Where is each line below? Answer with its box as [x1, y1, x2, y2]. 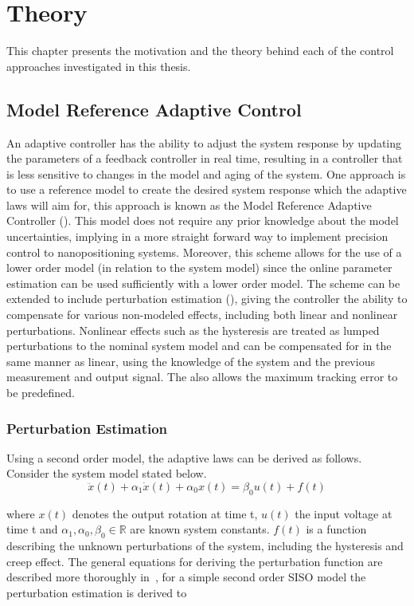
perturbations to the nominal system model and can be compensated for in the [6, 337, 392, 354]
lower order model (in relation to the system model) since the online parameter [6, 259, 393, 276]
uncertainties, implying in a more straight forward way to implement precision [6, 228, 389, 245]
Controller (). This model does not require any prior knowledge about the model [6, 212, 399, 229]
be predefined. [6, 384, 76, 401]
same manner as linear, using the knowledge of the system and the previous [6, 352, 375, 369]
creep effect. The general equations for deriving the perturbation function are [6, 553, 383, 569]
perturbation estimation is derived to [6, 584, 187, 600]
